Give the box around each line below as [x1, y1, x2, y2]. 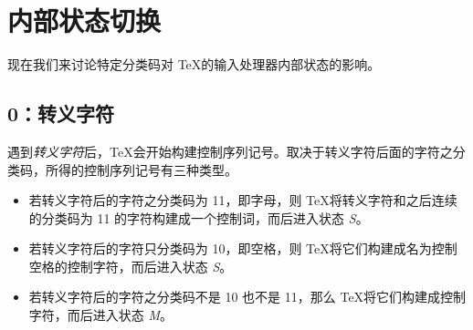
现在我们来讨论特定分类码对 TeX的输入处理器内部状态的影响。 [7, 55, 381, 74]
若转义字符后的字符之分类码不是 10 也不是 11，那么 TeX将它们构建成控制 [28, 287, 467, 306]
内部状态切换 [7, 2, 162, 39]
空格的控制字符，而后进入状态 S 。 [28, 256, 233, 275]
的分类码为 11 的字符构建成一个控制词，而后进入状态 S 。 [28, 208, 369, 227]
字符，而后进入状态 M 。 [28, 305, 173, 325]
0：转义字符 [7, 99, 115, 128]
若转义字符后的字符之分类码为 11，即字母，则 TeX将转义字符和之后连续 [28, 191, 457, 210]
